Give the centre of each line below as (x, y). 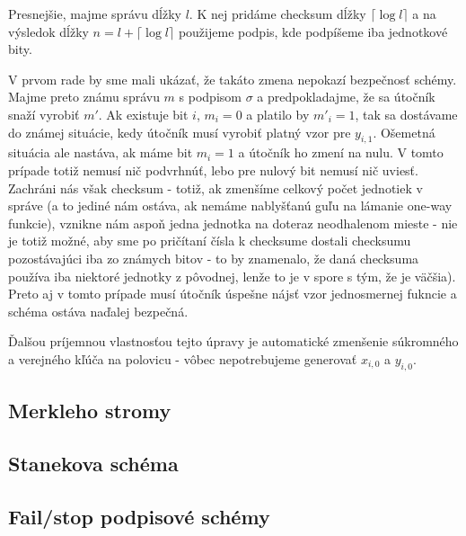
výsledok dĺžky (48, 31)
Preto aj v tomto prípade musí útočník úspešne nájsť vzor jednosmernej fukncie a (233, 294)
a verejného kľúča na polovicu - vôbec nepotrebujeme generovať (183, 358)
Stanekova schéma (93, 463)
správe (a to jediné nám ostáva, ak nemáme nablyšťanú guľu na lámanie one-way (230, 205)
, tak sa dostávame (406, 114)
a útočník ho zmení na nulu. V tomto (341, 152)
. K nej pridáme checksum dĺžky (277, 13)
